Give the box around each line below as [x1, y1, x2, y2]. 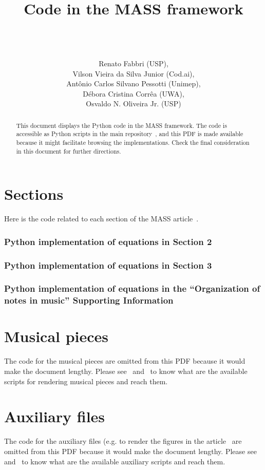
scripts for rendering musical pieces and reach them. [4, 375, 168, 386]
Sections [4, 183, 64, 204]
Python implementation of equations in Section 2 [4, 235, 212, 248]
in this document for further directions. [16, 146, 121, 155]
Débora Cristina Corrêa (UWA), [83, 88, 184, 99]
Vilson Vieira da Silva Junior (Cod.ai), [72, 68, 195, 79]
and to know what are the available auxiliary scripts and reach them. [4, 456, 225, 466]
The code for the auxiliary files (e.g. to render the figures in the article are [4, 436, 242, 446]
